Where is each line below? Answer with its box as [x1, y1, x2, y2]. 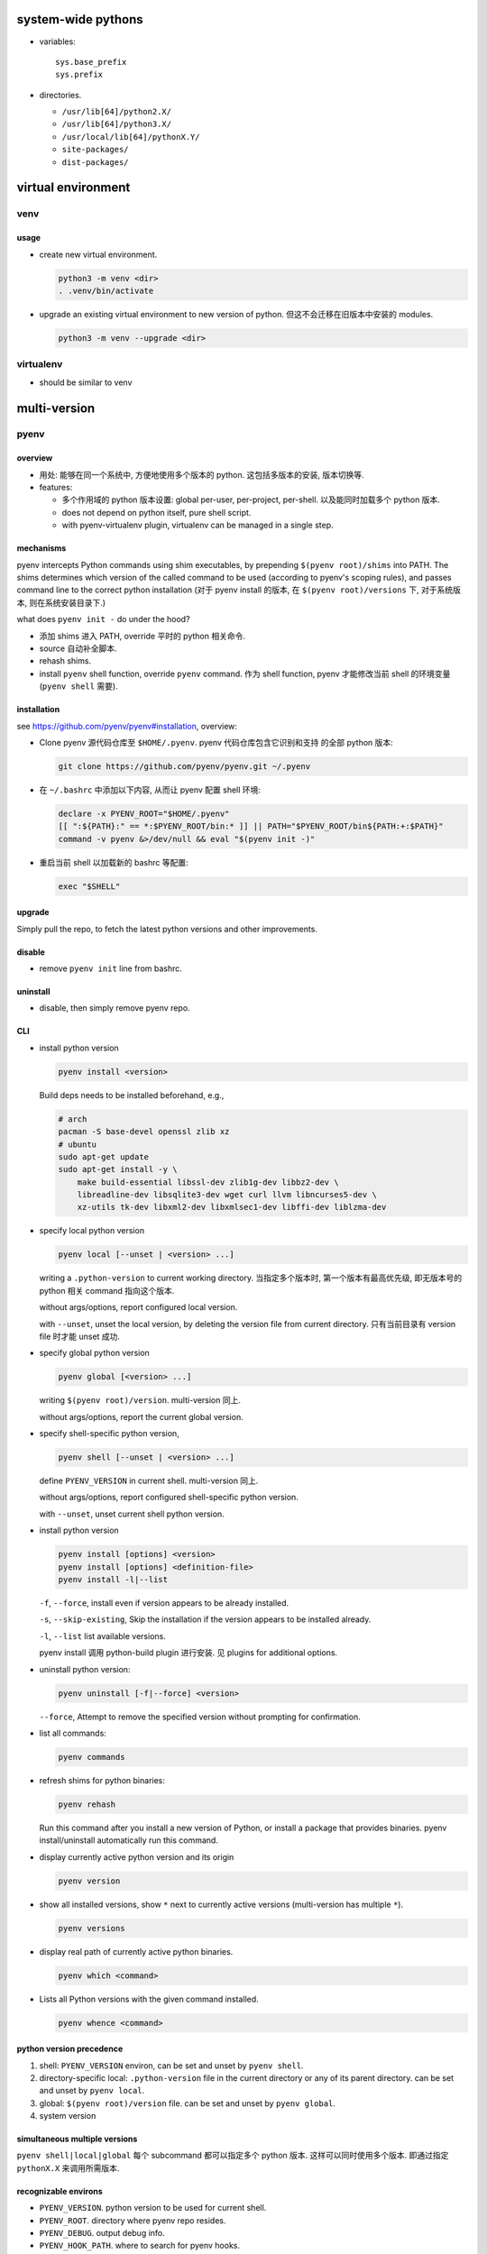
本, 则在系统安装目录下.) [16, 597, 106, 608]
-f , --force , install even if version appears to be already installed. [39, 1598, 289, 1608]
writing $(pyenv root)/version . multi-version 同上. [39, 1395, 242, 1406]
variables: [39, 36, 76, 47]
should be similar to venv [39, 377, 133, 388]
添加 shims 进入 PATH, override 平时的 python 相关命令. [39, 630, 245, 641]
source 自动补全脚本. [39, 643, 117, 654]
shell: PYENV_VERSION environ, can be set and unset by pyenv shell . [39, 2060, 304, 2071]
